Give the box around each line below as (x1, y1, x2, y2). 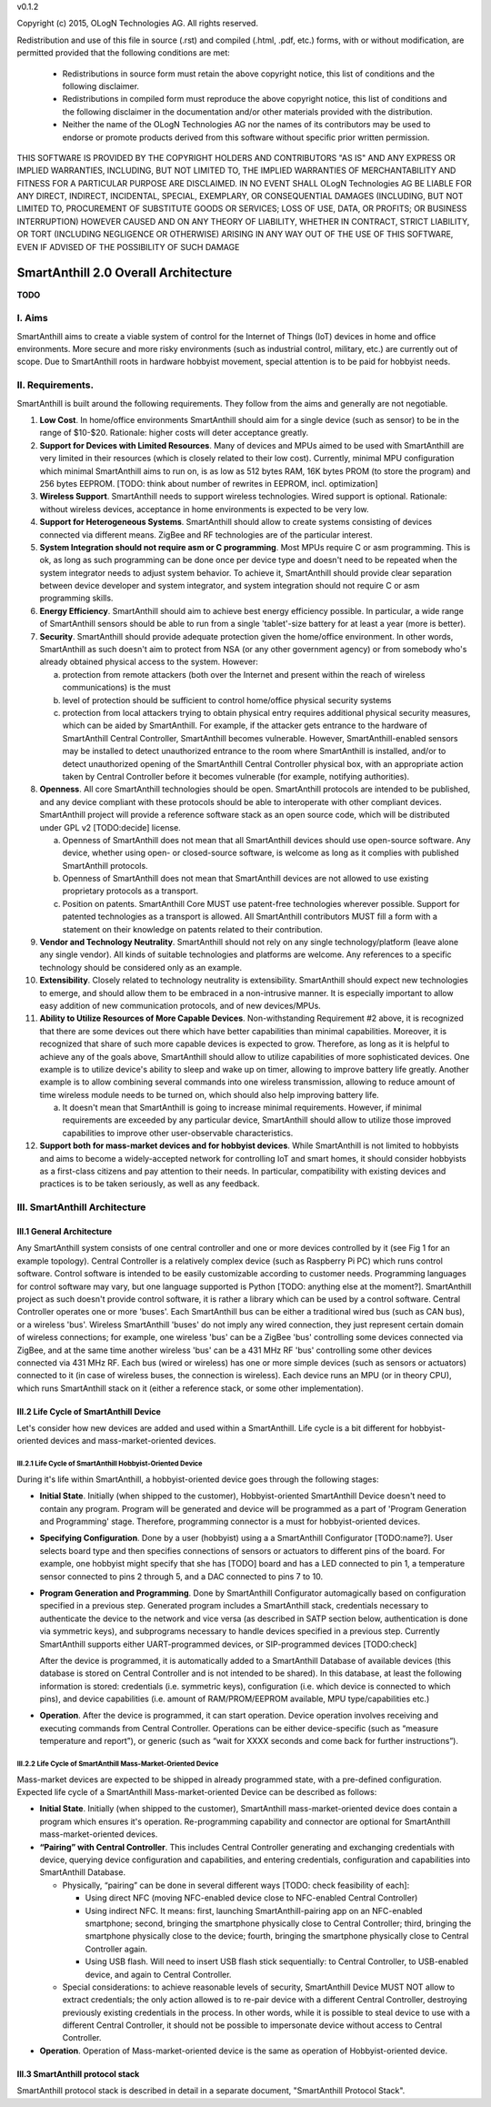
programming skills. (39, 592, 114, 604)
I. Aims (16, 312, 49, 325)
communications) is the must (62, 682, 172, 693)
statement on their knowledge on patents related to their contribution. (62, 923, 323, 934)
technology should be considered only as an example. (39, 962, 243, 973)
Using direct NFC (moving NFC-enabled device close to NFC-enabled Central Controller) (85, 1892, 418, 1903)
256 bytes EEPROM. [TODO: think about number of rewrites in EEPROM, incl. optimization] (39, 478, 378, 489)
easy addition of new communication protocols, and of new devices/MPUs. (39, 1000, 322, 1011)
